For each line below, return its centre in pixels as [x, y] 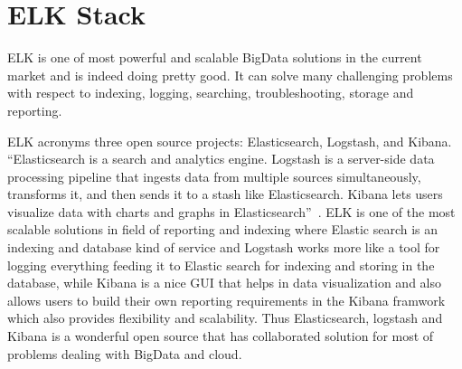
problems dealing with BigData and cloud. [125, 353]
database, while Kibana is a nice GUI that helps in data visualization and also [225, 283]
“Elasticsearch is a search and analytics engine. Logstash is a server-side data [221, 159]
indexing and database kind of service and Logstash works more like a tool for [224, 247]
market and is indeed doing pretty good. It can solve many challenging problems [230, 75]
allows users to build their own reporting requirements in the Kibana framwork [226, 300]
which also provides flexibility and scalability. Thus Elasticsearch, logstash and [225, 318]
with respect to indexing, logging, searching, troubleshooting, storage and [211, 93]
